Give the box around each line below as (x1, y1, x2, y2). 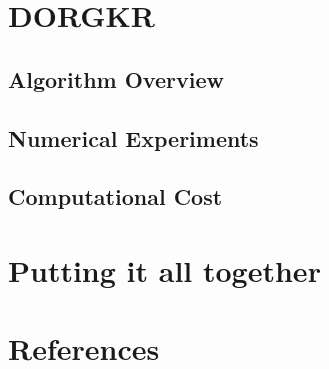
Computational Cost (8, 181, 223, 212)
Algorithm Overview (8, 63, 224, 94)
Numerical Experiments (8, 122, 259, 153)
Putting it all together (8, 249, 321, 290)
